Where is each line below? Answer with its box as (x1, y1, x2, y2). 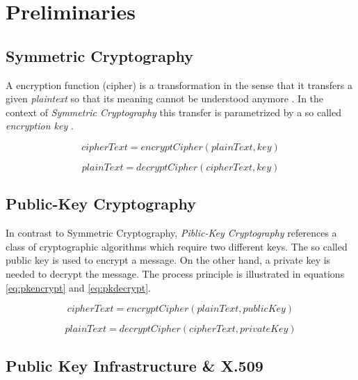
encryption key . (6, 118, 74, 133)
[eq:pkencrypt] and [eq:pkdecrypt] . (6, 280, 152, 294)
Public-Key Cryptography (6, 193, 197, 214)
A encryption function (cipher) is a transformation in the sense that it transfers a (6, 77, 352, 92)
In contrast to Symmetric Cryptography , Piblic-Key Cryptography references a (6, 225, 337, 240)
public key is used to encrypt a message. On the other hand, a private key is (6, 253, 331, 267)
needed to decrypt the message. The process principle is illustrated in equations (6, 266, 345, 280)
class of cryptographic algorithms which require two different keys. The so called (6, 239, 348, 253)
